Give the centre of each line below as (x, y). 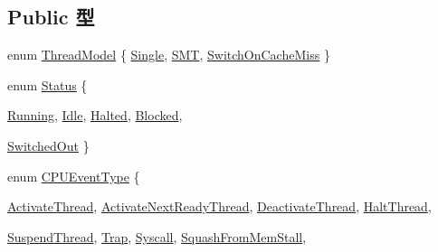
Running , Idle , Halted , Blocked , (95, 115)
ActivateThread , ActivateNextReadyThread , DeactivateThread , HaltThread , (219, 206)
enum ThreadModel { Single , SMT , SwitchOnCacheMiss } (169, 55)
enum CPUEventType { (74, 176)
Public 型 (51, 17)
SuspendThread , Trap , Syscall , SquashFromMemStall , (157, 236)
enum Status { (48, 84)
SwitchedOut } (48, 145)
